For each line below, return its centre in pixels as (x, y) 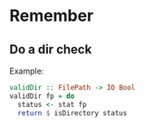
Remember (52, 16)
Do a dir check (51, 49)
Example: (27, 71)
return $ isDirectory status (72, 113)
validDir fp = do (42, 96)
